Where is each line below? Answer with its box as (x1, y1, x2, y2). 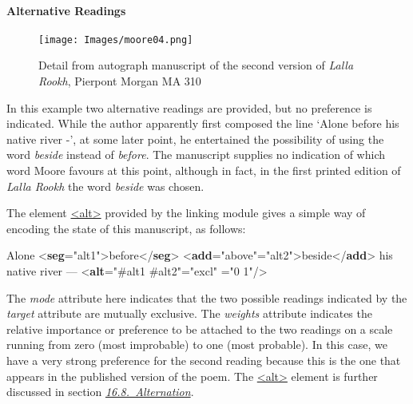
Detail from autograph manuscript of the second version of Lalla (38, 57, 354, 73)
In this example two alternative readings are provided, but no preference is (6, 99, 372, 116)
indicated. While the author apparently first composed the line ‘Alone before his (6, 115, 399, 132)
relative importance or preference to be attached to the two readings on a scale (6, 320, 393, 337)
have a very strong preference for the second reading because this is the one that (6, 351, 401, 368)
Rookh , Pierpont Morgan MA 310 (38, 73, 201, 89)
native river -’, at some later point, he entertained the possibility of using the (6, 130, 384, 147)
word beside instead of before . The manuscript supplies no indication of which (6, 146, 385, 163)
